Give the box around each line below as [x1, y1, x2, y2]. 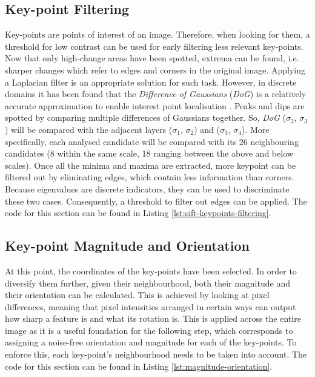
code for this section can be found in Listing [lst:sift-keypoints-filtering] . [5, 206, 271, 219]
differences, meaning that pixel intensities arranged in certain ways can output [5, 300, 296, 313]
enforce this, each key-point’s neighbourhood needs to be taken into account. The [5, 348, 307, 361]
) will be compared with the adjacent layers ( [5, 123, 173, 135]
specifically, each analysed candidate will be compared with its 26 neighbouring [5, 135, 299, 148]
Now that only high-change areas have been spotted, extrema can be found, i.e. [5, 52, 299, 64]
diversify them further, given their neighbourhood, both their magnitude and [5, 276, 290, 289]
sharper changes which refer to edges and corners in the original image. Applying [5, 63, 306, 76]
